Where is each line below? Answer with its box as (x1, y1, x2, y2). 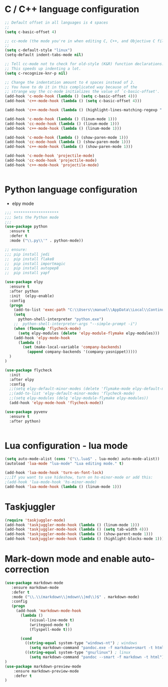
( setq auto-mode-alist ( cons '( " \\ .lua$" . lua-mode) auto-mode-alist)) (5, 456, 160, 462)
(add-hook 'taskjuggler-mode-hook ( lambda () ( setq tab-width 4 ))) (5, 527, 149, 532)
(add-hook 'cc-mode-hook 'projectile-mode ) (5, 158, 97, 163)
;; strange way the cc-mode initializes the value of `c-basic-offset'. (5, 89, 160, 94)
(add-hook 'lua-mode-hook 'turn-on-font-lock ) (5, 470, 104, 476)
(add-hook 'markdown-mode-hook (16, 608, 81, 613)
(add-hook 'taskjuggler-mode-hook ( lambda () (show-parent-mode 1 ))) (5, 532, 153, 537)
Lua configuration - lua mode (5, 440, 128, 451)
